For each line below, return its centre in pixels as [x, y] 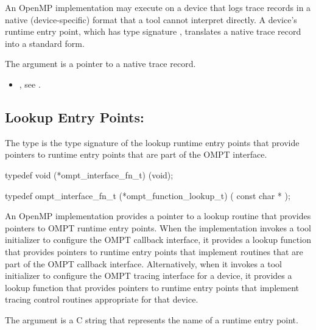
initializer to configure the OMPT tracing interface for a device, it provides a [149, 276]
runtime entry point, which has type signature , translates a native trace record [153, 31]
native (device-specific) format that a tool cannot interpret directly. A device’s [151, 19]
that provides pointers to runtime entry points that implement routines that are [154, 251]
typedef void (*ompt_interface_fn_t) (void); [89, 174]
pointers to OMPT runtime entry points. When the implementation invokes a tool [158, 227]
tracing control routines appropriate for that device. [102, 299]
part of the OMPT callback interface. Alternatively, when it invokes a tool [144, 263]
